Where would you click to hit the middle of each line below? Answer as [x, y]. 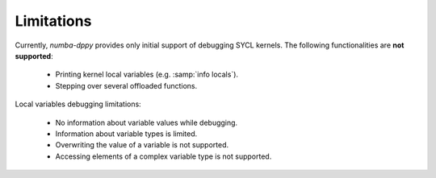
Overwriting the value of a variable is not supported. [142, 145]
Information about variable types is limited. [126, 134]
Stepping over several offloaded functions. [126, 85]
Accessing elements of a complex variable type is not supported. [163, 156]
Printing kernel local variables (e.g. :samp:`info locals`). [147, 75]
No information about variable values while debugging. [147, 122]
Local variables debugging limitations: [78, 104]
